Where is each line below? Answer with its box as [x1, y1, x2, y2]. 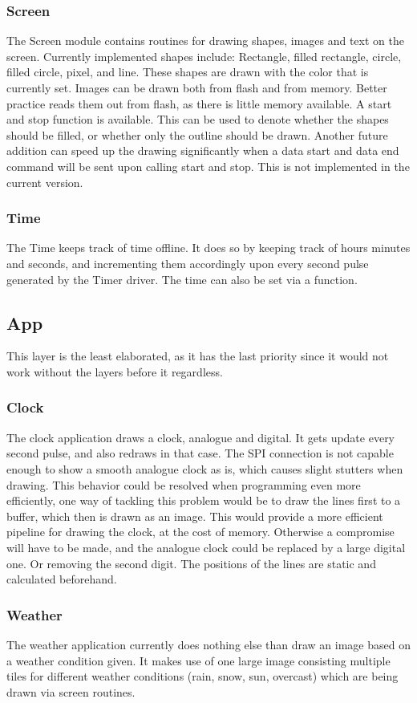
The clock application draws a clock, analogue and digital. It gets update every [6, 429, 395, 445]
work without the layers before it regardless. [6, 363, 223, 380]
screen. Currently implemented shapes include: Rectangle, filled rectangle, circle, [6, 47, 402, 64]
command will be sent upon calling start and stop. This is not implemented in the [6, 157, 410, 174]
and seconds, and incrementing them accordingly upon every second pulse [6, 254, 369, 271]
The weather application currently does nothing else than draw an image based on [6, 636, 411, 652]
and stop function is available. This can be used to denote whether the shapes [6, 111, 389, 128]
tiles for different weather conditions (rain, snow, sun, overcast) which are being [6, 668, 399, 685]
